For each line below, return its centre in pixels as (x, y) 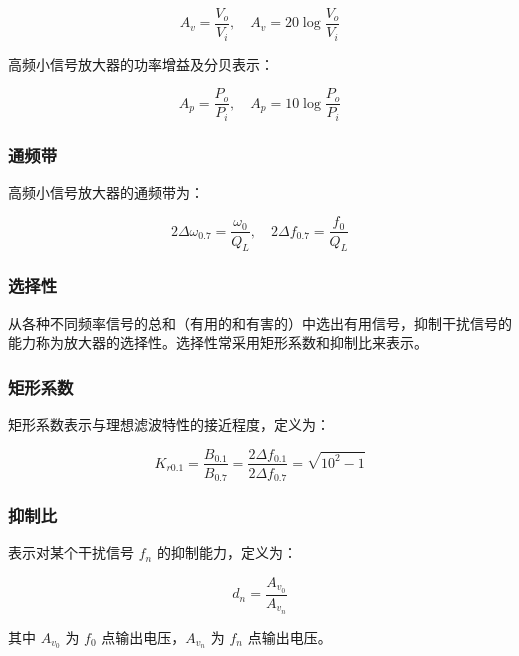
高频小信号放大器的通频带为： (106, 191)
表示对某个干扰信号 (71, 552)
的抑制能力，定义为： (226, 552)
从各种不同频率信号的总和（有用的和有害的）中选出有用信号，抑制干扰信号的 (260, 322)
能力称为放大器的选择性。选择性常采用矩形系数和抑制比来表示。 (218, 342)
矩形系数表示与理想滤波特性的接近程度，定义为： (169, 423)
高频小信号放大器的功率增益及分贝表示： (141, 63)
